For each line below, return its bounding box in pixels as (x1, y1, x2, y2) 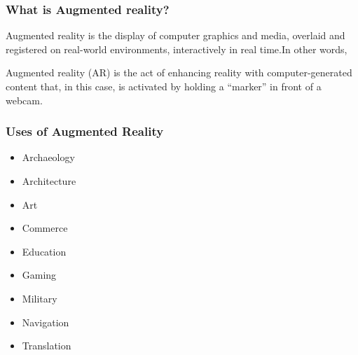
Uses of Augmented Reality (6, 123, 164, 140)
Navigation (22, 314, 69, 329)
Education (22, 244, 67, 258)
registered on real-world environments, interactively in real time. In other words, (6, 41, 347, 56)
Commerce (22, 221, 68, 235)
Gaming (22, 267, 57, 282)
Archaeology (22, 150, 75, 165)
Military (22, 291, 57, 305)
